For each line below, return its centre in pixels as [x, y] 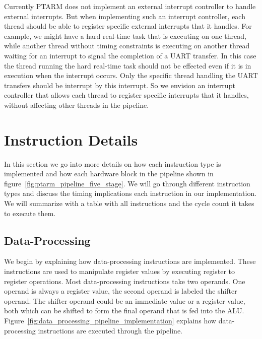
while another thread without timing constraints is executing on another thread [127, 46]
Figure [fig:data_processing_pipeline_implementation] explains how [110, 320]
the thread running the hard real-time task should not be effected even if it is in [128, 65]
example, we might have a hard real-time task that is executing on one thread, [125, 36]
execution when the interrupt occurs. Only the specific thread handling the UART [131, 75]
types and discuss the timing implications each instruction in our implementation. [130, 193]
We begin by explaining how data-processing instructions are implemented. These [130, 261]
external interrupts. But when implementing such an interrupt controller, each [125, 16]
